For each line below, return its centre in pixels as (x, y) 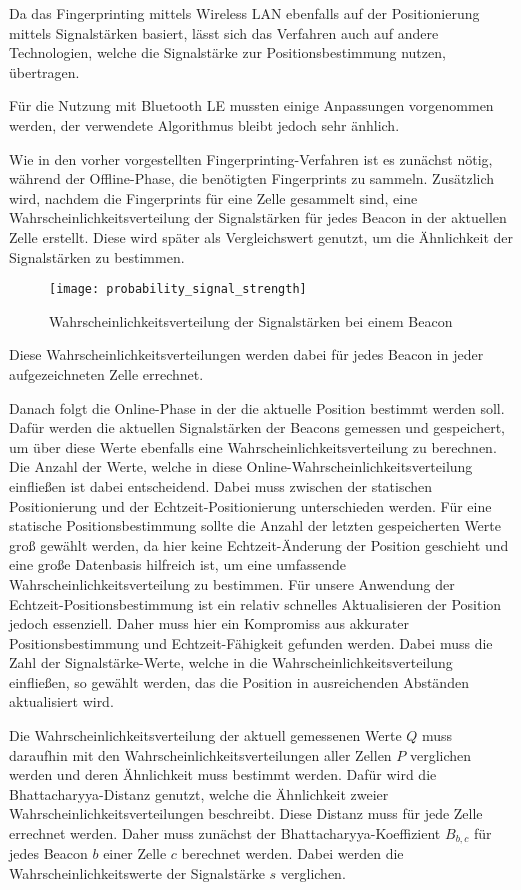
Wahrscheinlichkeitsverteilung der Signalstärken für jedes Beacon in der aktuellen (258, 217)
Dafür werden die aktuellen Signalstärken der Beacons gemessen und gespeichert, (257, 427)
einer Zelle (135, 853)
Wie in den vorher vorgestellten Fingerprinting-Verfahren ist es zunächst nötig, (251, 158)
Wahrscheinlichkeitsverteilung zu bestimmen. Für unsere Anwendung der (232, 583)
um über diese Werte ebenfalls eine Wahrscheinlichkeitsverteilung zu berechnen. (253, 446)
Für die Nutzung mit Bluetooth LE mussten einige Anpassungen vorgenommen (251, 105)
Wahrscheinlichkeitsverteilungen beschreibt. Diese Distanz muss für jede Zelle (246, 813)
